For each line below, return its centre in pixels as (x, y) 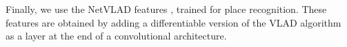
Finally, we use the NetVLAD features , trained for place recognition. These (166, 9)
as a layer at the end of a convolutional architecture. (116, 36)
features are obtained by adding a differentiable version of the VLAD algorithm (173, 22)
